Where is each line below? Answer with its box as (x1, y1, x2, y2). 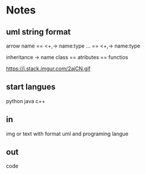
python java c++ (6, 97, 46, 104)
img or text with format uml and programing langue (6, 130, 128, 137)
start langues (6, 82, 55, 92)
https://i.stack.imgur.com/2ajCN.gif (6, 65, 91, 72)
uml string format (6, 27, 71, 37)
